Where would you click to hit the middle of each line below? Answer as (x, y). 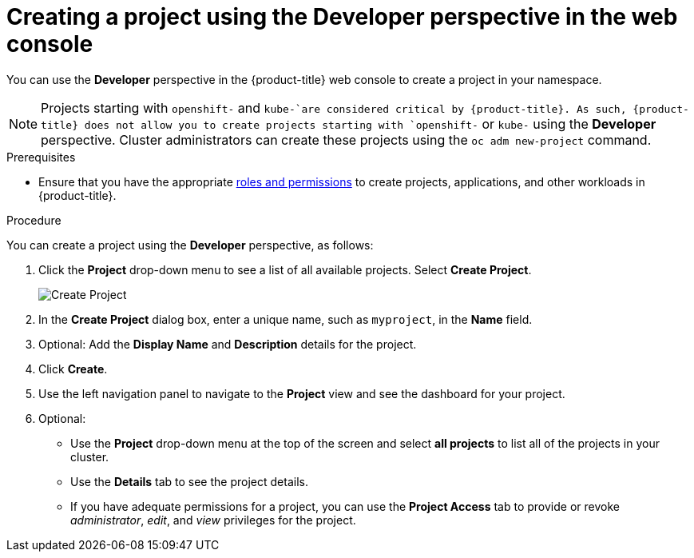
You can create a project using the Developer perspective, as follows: (190, 245)
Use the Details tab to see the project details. (189, 481)
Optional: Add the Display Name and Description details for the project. (228, 344)
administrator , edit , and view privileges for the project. (213, 520)
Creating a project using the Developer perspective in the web (342, 17)
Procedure (34, 220)
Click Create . (73, 369)
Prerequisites (41, 157)
